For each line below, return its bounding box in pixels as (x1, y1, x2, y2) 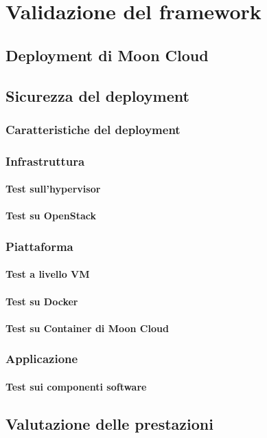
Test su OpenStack (5, 208, 96, 223)
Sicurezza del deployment (5, 85, 189, 106)
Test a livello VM (5, 267, 90, 281)
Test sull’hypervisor (5, 182, 101, 196)
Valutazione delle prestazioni (5, 413, 213, 434)
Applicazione (5, 350, 78, 367)
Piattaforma (5, 237, 73, 254)
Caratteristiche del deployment (5, 120, 181, 138)
